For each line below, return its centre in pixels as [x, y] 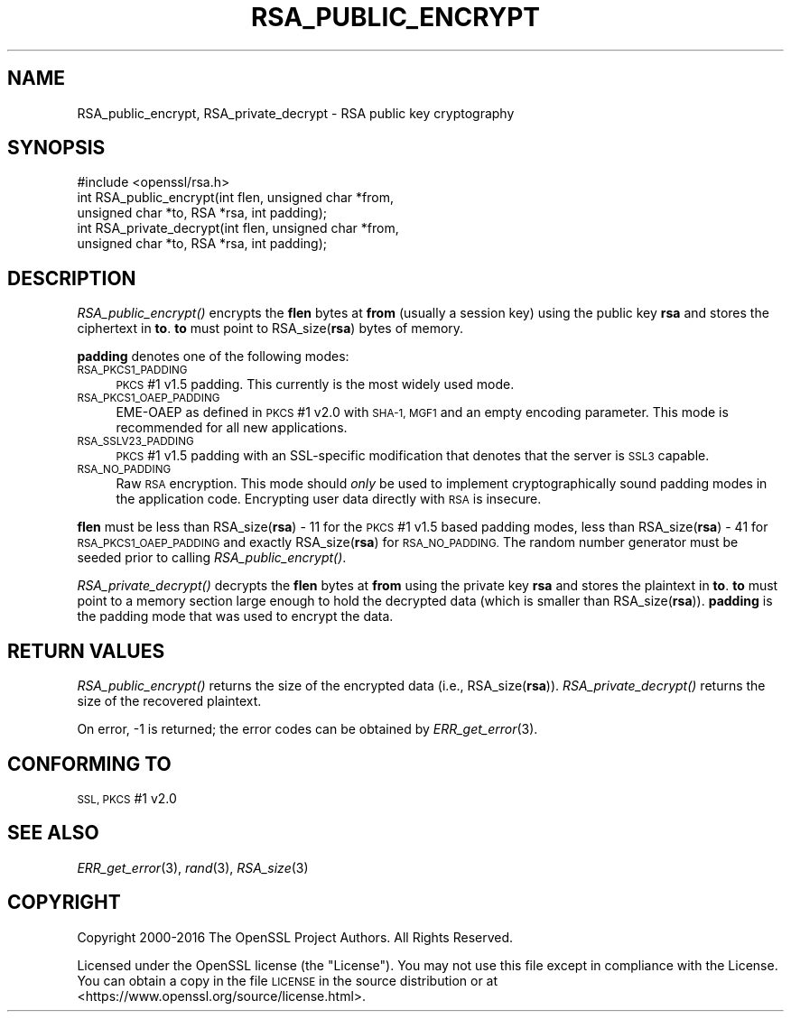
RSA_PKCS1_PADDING [132, 371]
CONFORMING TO [89, 764]
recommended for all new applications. [232, 428]
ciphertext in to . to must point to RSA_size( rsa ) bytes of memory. [270, 329]
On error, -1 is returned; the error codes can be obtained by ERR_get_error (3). [307, 729]
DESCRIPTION [72, 278]
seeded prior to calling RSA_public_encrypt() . [212, 558]
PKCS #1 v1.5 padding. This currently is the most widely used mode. [315, 384]
